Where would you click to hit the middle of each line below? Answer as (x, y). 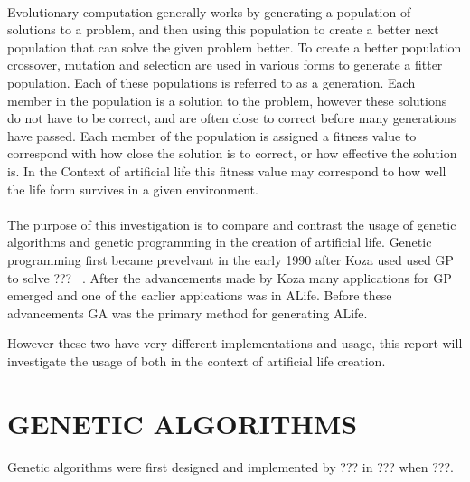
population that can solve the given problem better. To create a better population (235, 47)
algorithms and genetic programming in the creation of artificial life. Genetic (220, 242)
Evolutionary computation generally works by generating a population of (209, 11)
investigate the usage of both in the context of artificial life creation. (197, 360)
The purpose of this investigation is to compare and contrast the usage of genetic (232, 224)
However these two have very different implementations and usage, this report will (235, 343)
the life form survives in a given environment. (133, 189)
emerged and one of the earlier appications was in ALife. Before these (200, 295)
